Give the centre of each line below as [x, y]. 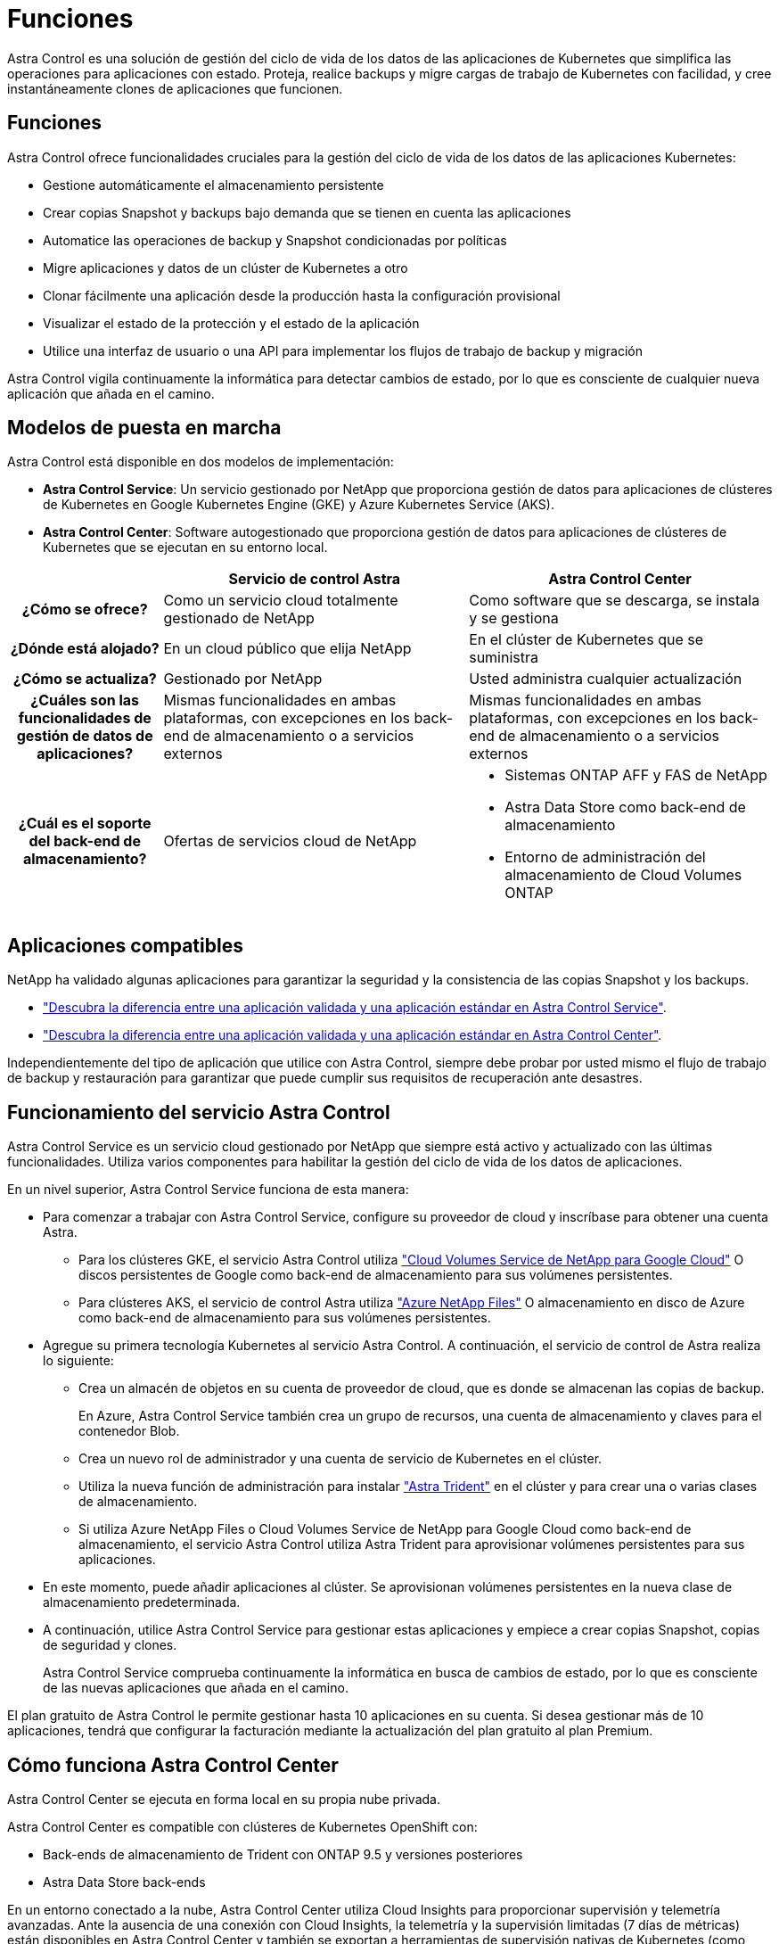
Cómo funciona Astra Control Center [173, 1765]
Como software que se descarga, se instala [615, 601]
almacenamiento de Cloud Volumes [623, 875]
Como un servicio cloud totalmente [281, 601]
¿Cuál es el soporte [85, 824]
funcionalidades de [85, 718]
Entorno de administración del [605, 857]
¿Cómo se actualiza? [85, 679]
